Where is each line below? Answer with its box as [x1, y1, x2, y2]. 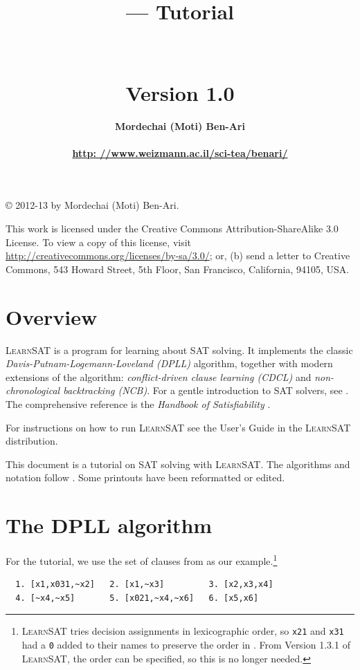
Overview [6, 302, 98, 331]
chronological [6, 383, 60, 398]
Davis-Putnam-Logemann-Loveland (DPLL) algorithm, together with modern [6, 356, 333, 371]
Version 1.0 [125, 78, 235, 106]
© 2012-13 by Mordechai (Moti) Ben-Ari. [6, 198, 179, 212]
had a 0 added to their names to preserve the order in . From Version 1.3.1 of [21, 638, 350, 652]
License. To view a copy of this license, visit [6, 234, 192, 249]
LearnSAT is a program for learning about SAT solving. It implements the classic [6, 342, 353, 357]
